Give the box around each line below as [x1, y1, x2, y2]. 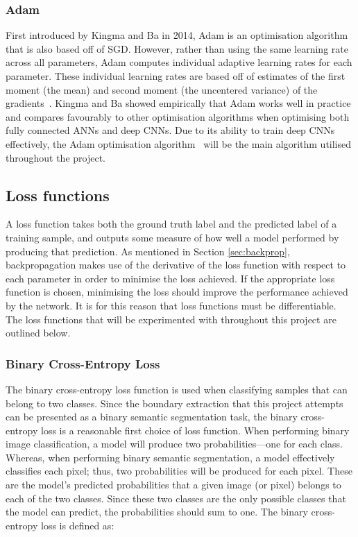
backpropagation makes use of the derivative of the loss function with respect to [6, 257, 346, 272]
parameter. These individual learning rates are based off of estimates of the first [6, 69, 346, 83]
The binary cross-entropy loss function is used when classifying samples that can [6, 382, 348, 396]
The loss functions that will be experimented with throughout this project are [6, 312, 336, 326]
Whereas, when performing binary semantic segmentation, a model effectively [6, 450, 335, 464]
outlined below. [6, 325, 71, 340]
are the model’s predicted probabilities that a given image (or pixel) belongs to [6, 477, 341, 492]
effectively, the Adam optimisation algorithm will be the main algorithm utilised [6, 136, 352, 151]
